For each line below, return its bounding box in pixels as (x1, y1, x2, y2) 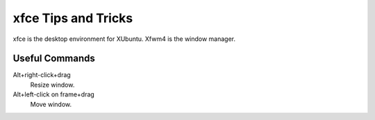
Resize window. (30, 80, 75, 89)
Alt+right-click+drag (12, 71, 71, 79)
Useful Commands (12, 53, 95, 65)
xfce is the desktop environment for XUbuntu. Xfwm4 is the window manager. (12, 35, 236, 43)
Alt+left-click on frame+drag (12, 90, 95, 98)
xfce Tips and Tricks (12, 10, 133, 26)
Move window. (30, 100, 72, 108)
